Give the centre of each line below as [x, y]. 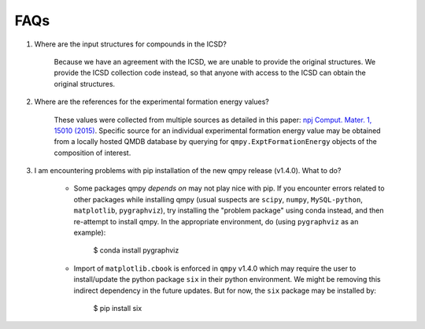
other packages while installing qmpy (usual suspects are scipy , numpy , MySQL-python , [218, 199]
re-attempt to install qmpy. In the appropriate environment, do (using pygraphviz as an [216, 221]
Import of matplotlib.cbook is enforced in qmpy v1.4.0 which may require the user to [215, 268]
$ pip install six [118, 308]
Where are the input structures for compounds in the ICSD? [131, 44]
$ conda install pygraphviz [136, 250]
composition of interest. [92, 153]
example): [90, 233]
